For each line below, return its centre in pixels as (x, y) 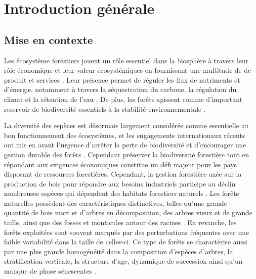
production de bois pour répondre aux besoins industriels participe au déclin (120, 183)
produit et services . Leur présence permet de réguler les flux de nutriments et (122, 79)
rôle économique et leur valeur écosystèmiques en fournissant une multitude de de (128, 70)
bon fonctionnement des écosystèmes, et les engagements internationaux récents (125, 135)
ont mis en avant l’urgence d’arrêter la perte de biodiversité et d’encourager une (125, 145)
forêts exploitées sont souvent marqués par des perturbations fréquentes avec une (127, 232)
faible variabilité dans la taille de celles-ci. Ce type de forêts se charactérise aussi (126, 242)
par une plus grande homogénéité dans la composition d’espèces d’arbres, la (119, 251)
